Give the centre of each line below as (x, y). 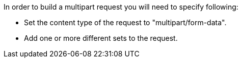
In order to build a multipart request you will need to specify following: (121, 7)
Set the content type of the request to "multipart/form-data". (125, 22)
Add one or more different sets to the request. (101, 38)
